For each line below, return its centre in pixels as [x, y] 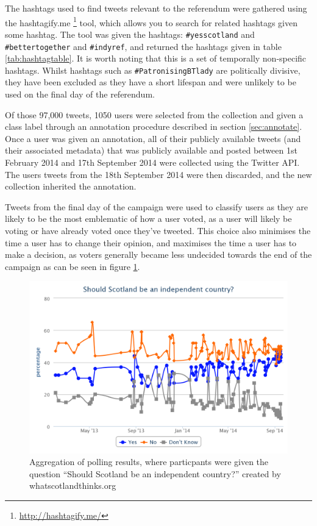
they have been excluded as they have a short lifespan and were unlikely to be [151, 82]
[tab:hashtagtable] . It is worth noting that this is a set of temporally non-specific [156, 58]
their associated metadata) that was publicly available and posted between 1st [151, 150]
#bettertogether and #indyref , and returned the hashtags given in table [143, 46]
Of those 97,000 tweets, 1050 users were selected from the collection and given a [154, 114]
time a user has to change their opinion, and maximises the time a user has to [151, 242]
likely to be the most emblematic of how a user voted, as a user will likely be [148, 219]
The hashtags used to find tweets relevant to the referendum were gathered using [156, 8]
